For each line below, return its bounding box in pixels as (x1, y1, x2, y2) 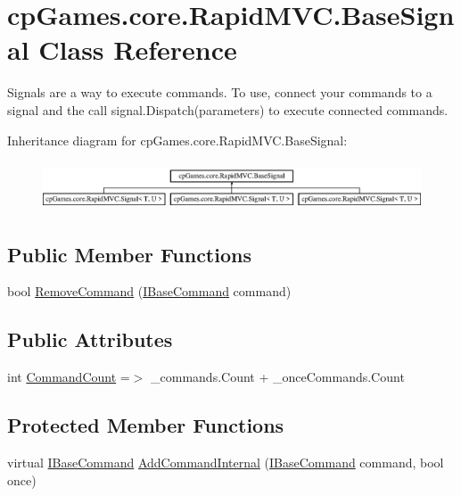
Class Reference (38, 31, 237, 68)
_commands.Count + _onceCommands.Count (151, 368, 405, 386)
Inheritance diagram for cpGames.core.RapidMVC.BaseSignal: (7, 130, 348, 149)
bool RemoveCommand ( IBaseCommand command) (7, 282, 292, 301)
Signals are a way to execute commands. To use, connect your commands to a (7, 83, 432, 102)
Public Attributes (7, 326, 173, 353)
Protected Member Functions (7, 411, 284, 439)
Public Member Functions (7, 240, 251, 268)
